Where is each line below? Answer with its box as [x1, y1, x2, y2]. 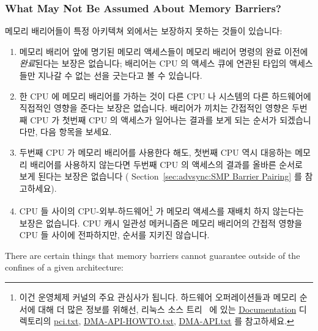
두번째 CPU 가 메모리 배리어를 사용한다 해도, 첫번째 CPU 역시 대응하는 [19, 145, 292, 158]
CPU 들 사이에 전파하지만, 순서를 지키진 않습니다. [19, 228, 210, 241]
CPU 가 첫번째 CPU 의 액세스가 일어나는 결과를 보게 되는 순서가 [30, 113, 277, 126]
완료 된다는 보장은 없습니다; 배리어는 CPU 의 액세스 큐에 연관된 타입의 [19, 57, 287, 70]
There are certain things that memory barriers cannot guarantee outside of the [5, 249, 300, 261]
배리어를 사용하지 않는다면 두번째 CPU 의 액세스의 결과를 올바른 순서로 [30, 158, 303, 170]
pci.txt [53, 315, 79, 327]
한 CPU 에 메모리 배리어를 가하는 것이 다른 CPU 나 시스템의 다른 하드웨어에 [19, 89, 311, 102]
